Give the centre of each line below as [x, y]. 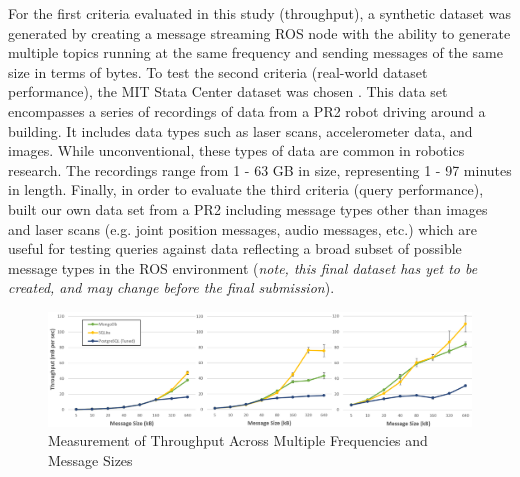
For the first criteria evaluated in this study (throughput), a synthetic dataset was [259, 13]
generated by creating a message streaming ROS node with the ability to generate [259, 32]
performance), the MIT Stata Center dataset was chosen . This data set [228, 91]
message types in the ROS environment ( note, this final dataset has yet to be [243, 267]
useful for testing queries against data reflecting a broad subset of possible [235, 248]
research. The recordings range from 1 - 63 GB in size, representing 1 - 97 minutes [260, 169]
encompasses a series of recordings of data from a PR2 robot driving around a [247, 110]
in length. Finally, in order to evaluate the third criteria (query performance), [246, 189]
